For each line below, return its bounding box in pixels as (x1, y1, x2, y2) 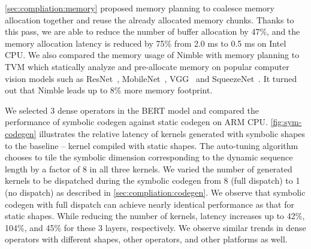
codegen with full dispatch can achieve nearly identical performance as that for (5, 198, 294, 210)
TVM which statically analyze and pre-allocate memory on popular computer (5, 60, 289, 72)
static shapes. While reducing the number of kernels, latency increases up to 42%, (5, 209, 305, 222)
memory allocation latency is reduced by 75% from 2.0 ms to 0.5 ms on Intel (5, 37, 286, 49)
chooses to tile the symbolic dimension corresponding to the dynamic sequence (5, 151, 293, 163)
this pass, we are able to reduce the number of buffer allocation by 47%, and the (5, 25, 300, 38)
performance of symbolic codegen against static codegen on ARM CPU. (5, 116, 268, 128)
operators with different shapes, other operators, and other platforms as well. (5, 233, 288, 245)
